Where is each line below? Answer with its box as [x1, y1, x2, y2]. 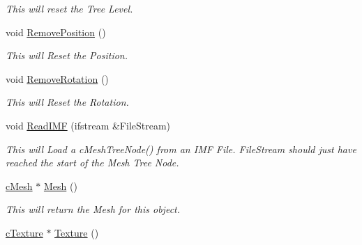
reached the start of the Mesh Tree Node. [6, 155, 179, 170]
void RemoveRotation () [6, 71, 109, 86]
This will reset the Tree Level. [6, 1, 133, 15]
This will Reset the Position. [6, 48, 128, 63]
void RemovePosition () [6, 24, 106, 39]
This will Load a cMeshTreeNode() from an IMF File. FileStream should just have [6, 141, 356, 156]
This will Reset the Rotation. [6, 95, 129, 109]
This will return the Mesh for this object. [6, 202, 181, 216]
